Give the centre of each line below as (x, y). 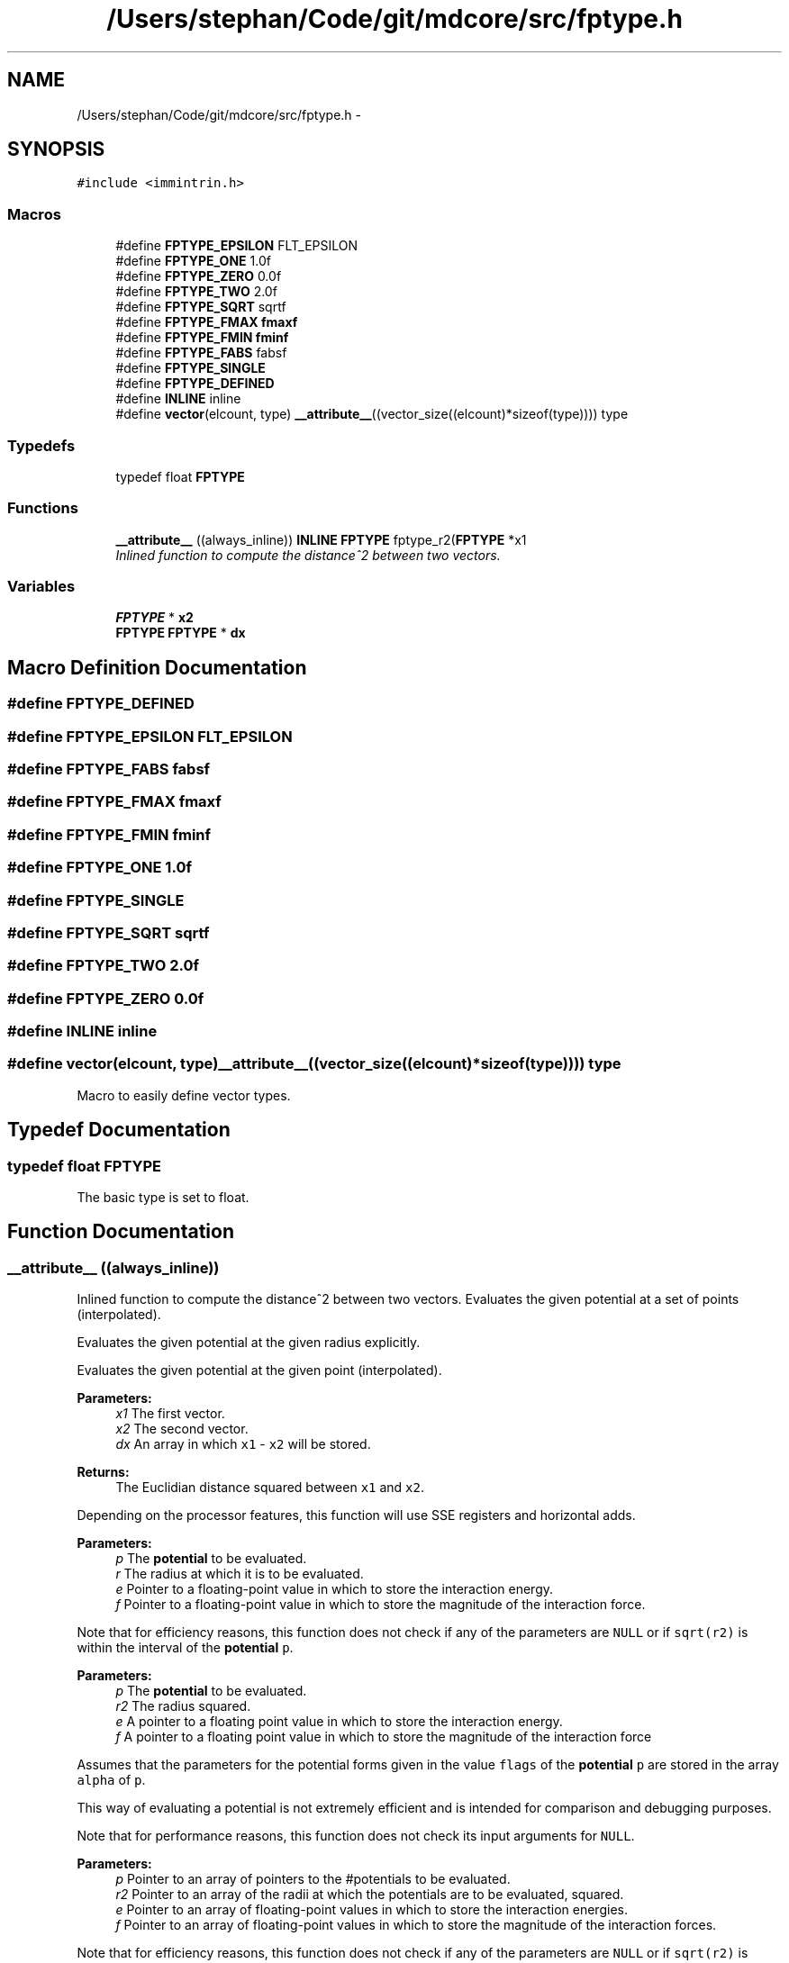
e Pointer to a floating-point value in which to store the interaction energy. (335, 1589)
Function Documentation (121, 1232)
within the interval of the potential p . (185, 1648)
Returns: (103, 1472)
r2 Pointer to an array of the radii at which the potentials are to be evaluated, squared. (370, 1895)
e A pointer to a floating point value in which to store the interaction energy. (339, 1722)
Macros (34, 214)
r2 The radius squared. (183, 1706)
